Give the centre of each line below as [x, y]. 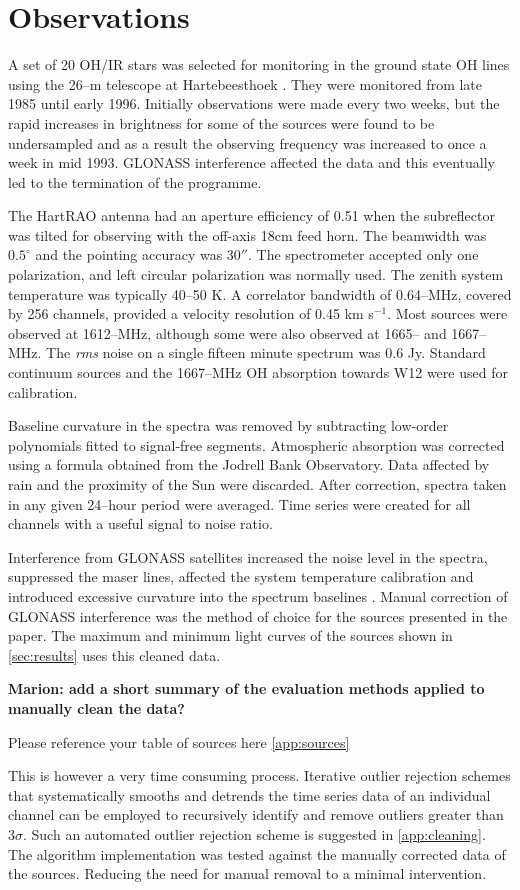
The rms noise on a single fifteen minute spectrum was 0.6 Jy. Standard [266, 352]
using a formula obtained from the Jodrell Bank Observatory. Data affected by [249, 464]
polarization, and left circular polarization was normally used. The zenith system [256, 274]
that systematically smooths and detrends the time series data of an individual [249, 794]
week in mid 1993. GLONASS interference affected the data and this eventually [251, 162]
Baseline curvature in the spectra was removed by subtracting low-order [228, 425]
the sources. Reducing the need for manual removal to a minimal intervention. [247, 873]
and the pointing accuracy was [129, 254]
